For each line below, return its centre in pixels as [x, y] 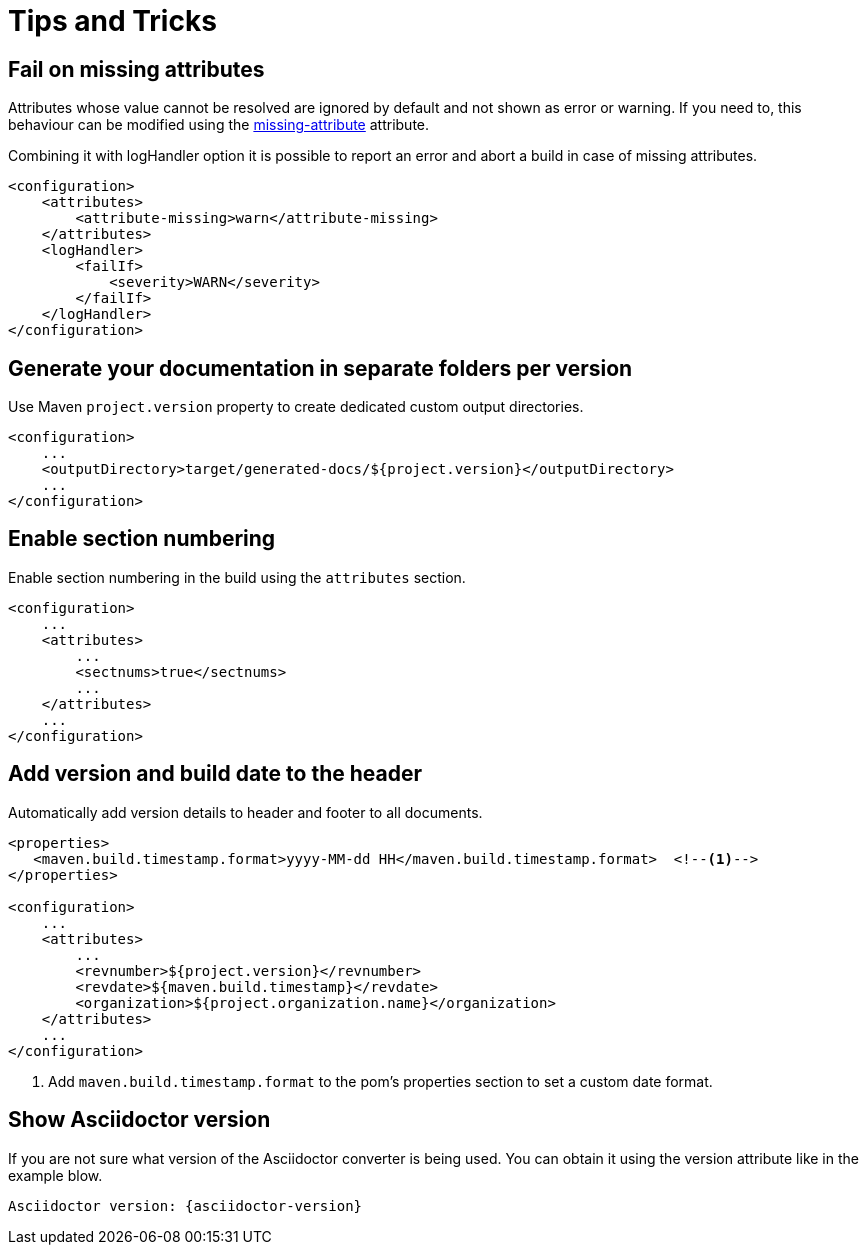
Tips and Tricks [112, 21]
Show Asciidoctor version [139, 1120]
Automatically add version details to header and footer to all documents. [245, 812]
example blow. [55, 1175]
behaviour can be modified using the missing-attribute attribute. [219, 125]
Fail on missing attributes [136, 69]
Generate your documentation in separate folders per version [320, 368]
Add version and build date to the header [215, 774]
